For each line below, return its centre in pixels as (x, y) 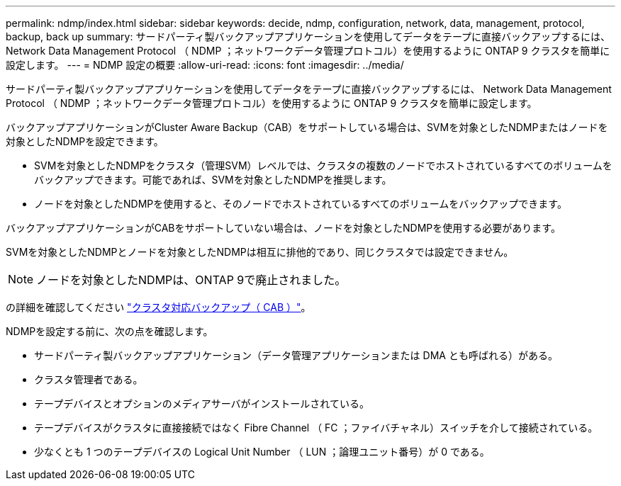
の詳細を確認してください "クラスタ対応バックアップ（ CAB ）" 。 (158, 307)
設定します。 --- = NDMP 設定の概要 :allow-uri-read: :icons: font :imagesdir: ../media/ (205, 65)
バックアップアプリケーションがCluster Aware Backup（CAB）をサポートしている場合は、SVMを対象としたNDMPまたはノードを (307, 127)
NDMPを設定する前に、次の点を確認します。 (110, 331)
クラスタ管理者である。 (89, 379)
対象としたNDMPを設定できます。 (85, 141)
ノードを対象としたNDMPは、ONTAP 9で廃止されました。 (191, 280)
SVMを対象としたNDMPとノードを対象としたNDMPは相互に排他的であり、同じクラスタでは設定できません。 (260, 252)
